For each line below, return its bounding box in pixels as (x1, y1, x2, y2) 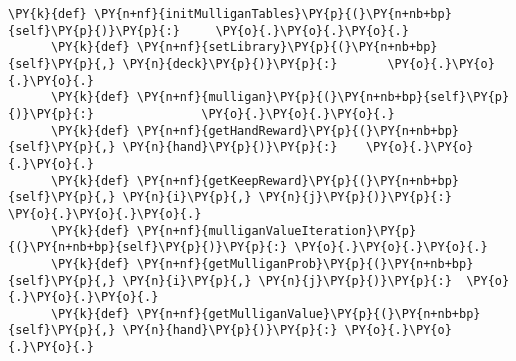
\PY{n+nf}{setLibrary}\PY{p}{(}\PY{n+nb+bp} (136, 40, 438, 55)
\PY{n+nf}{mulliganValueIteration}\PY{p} (136, 223, 417, 238)
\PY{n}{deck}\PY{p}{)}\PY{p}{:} (122, 56, 338, 71)
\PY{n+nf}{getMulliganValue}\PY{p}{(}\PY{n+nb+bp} (136, 306, 481, 321)
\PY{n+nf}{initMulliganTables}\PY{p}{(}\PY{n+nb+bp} (93, 7, 452, 21)
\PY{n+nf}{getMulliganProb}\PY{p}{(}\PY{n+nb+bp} (136, 256, 474, 271)
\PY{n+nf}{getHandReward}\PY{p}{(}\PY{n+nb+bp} (136, 123, 460, 138)
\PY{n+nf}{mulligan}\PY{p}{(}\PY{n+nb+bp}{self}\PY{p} (136, 90, 510, 105)
